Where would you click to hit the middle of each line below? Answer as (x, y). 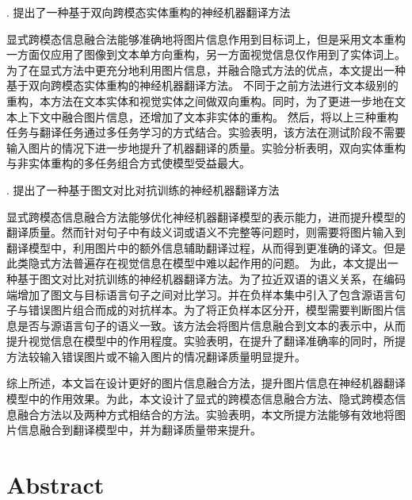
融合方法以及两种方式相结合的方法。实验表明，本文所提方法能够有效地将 (206, 414)
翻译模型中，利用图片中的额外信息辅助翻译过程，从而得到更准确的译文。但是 (206, 247)
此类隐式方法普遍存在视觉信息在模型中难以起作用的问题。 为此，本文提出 (197, 263)
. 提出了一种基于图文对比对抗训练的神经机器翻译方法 (143, 189)
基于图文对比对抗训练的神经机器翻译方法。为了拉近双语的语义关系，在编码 (211, 278)
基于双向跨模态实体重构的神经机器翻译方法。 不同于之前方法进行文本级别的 (202, 85)
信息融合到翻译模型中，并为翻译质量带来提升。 (139, 430)
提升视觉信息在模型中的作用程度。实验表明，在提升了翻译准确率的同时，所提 (206, 341)
